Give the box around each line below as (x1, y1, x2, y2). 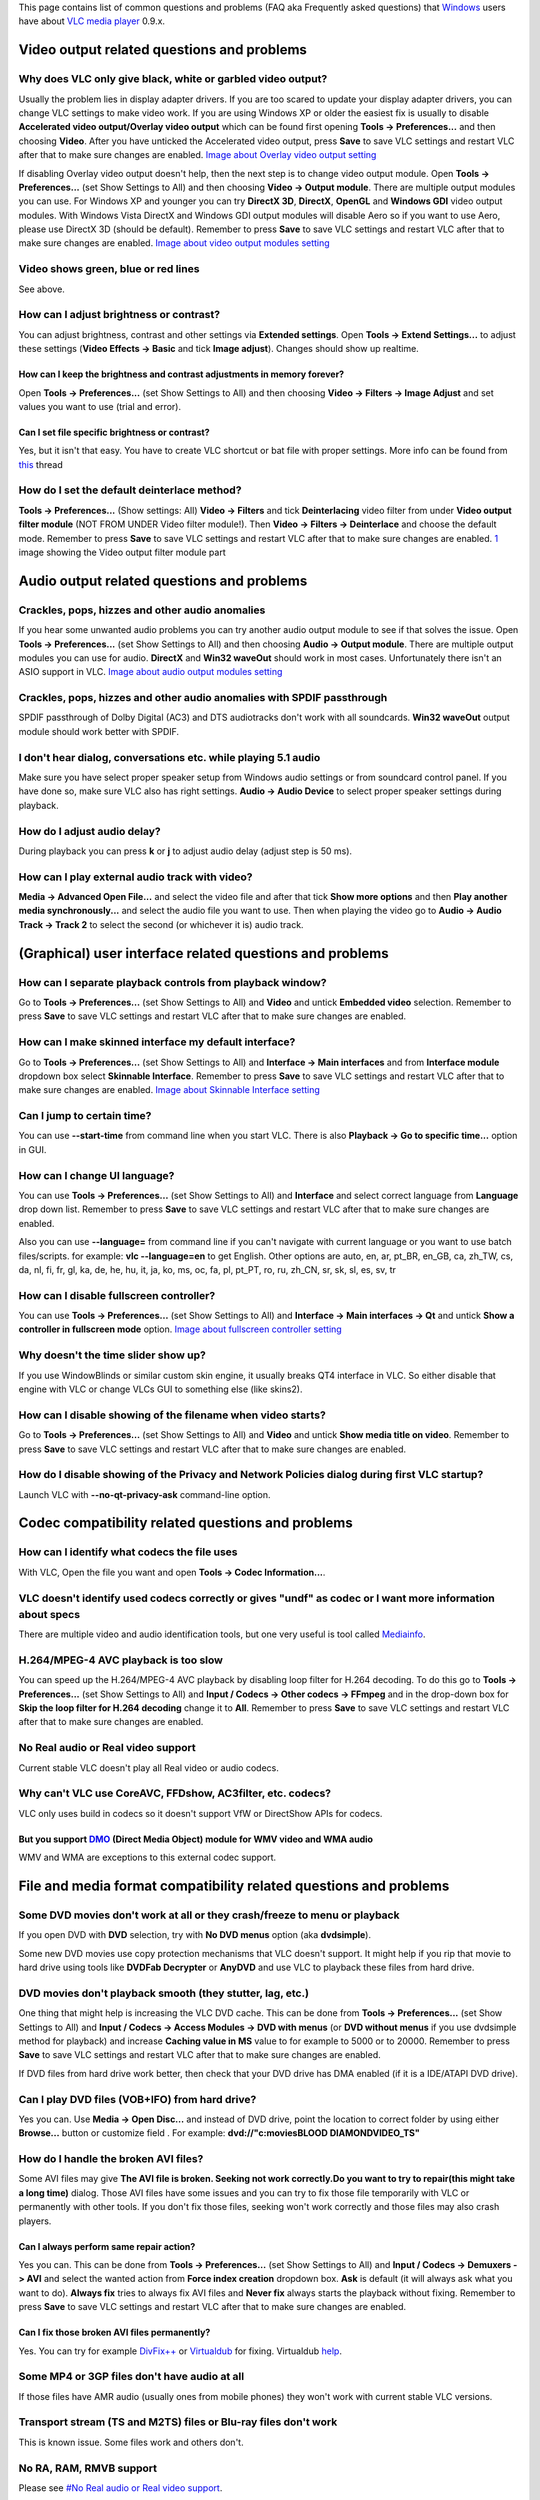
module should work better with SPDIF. (18, 725, 180, 737)
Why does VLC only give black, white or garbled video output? (18, 72, 328, 86)
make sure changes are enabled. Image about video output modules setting (18, 237, 330, 249)
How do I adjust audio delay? (18, 824, 162, 838)
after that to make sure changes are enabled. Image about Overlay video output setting (18, 149, 377, 161)
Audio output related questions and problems (18, 572, 308, 589)
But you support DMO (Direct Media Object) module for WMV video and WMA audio (18, 1833, 374, 1845)
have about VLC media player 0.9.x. (18, 15, 165, 27)
